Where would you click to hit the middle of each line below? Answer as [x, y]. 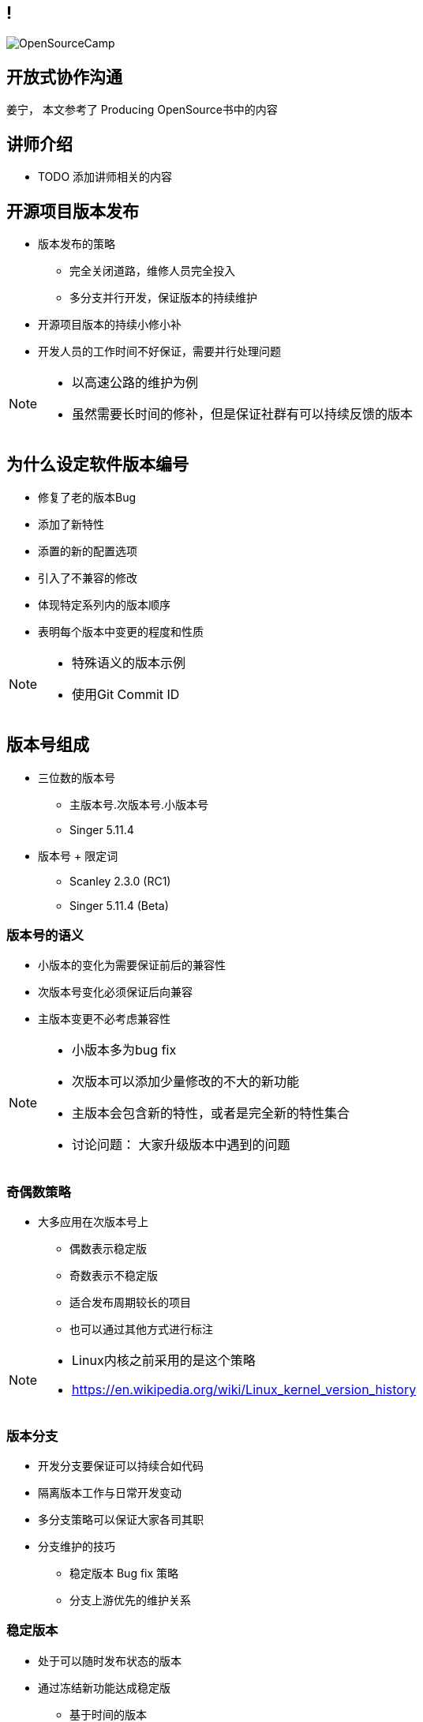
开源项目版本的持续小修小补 [110, 324]
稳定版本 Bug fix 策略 [124, 1573]
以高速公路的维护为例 [135, 382]
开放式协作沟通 [64, 77]
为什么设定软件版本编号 [97, 464]
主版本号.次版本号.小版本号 [139, 804]
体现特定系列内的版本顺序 [104, 604]
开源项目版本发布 [73, 211]
